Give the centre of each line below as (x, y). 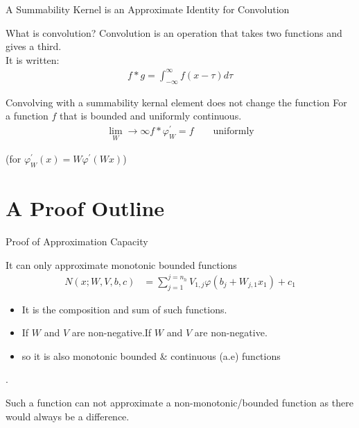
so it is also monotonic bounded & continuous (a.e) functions (151, 355)
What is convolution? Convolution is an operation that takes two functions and (174, 32)
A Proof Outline (85, 208)
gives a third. (34, 46)
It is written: (33, 59)
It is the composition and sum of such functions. (124, 309)
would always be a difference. (68, 416)
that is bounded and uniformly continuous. (151, 116)
